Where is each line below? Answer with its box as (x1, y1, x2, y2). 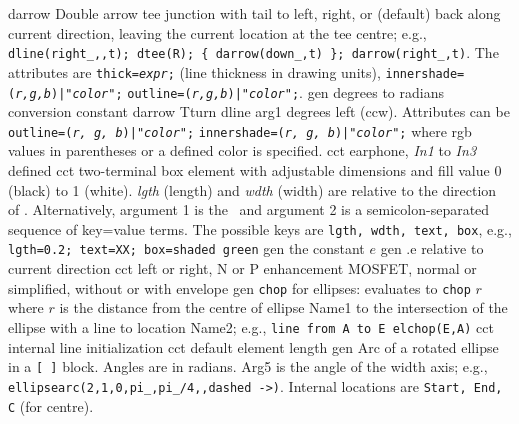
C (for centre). (8, 395, 94, 416)
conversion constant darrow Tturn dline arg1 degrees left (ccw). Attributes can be (8, 101, 510, 122)
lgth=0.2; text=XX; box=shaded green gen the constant (8, 238, 365, 259)
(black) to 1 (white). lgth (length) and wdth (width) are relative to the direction (8, 179, 497, 200)
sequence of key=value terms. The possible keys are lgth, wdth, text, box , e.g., (8, 218, 512, 239)
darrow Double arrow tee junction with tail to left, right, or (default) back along (8, 3, 501, 23)
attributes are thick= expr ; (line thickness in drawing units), (8, 61, 381, 82)
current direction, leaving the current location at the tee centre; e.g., (8, 22, 427, 43)
